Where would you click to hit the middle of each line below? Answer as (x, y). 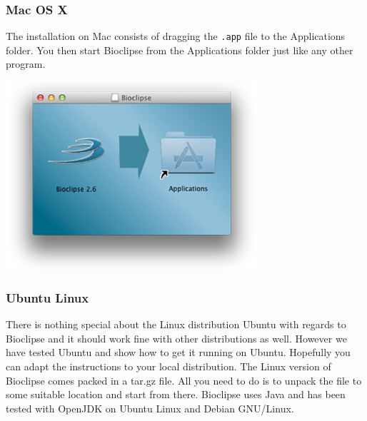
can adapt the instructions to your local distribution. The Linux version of (169, 366)
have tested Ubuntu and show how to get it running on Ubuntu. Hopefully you (178, 352)
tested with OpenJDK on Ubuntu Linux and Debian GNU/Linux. (150, 408)
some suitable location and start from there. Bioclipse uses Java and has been (176, 394)
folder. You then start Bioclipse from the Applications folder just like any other (180, 50)
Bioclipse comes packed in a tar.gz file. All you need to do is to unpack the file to (184, 380)
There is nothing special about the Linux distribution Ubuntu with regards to (176, 324)
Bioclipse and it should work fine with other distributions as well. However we (176, 338)
